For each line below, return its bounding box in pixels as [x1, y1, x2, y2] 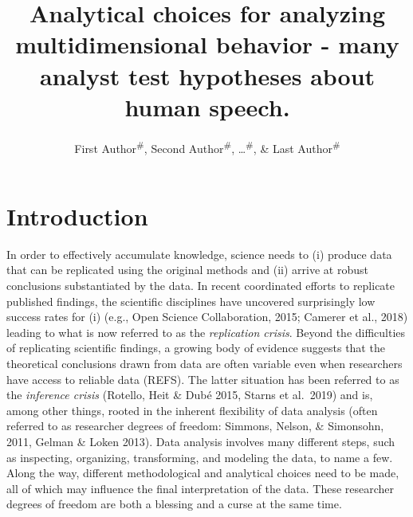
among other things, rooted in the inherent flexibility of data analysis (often [6, 401, 378, 418]
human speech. [124, 90, 290, 123]
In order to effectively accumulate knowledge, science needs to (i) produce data [6, 245, 392, 262]
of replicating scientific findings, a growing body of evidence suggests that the [6, 339, 385, 356]
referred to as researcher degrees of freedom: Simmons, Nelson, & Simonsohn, [6, 417, 384, 434]
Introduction [6, 199, 148, 232]
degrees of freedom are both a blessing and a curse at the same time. [6, 495, 342, 512]
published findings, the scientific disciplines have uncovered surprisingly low [6, 292, 376, 309]
